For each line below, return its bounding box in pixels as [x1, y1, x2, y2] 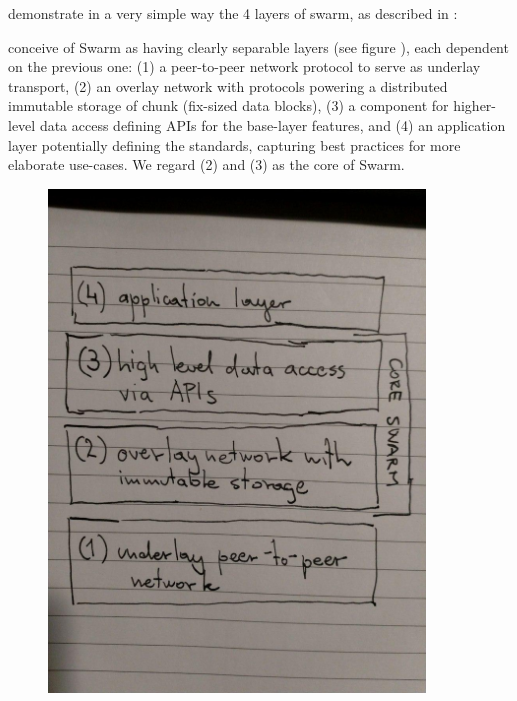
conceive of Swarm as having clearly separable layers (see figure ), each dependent [8, 36, 509, 57]
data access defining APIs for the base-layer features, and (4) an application [39, 114, 506, 135]
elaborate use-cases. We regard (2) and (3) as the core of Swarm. [8, 154, 405, 175]
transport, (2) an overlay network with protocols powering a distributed [8, 75, 448, 96]
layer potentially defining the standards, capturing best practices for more [8, 134, 461, 155]
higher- [453, 95, 497, 116]
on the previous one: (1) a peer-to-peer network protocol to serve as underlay [8, 56, 481, 77]
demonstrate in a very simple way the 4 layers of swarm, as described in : [8, 3, 458, 23]
